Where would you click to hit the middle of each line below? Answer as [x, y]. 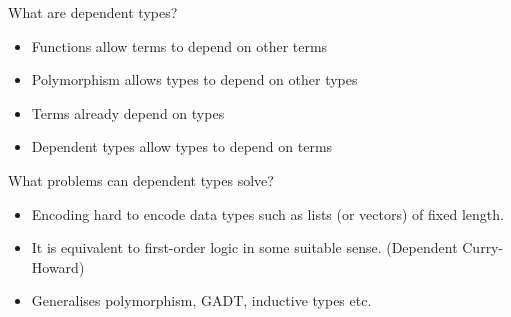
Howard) [58, 266]
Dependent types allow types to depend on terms [182, 146]
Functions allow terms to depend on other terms [179, 45]
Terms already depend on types [128, 112]
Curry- [483, 247]
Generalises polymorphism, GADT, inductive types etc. [201, 300]
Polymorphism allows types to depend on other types [194, 79]
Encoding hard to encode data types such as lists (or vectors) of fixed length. [267, 213]
